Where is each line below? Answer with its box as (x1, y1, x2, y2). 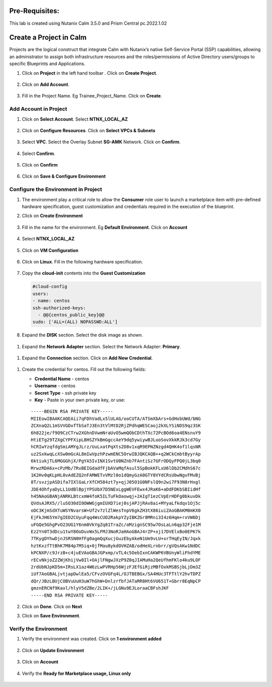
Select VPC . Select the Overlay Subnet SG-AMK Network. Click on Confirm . (22, 139, 181, 145)
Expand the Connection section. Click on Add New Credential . (22, 355, 153, 361)
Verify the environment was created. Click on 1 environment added (22, 636, 162, 642)
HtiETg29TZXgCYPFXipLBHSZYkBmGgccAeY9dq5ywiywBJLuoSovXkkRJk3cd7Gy (31, 437, 201, 443)
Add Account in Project (9, 105, 67, 113)
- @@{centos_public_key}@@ (38, 312, 105, 318)
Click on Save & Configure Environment (22, 173, 106, 179)
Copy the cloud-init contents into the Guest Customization (22, 270, 146, 276)
